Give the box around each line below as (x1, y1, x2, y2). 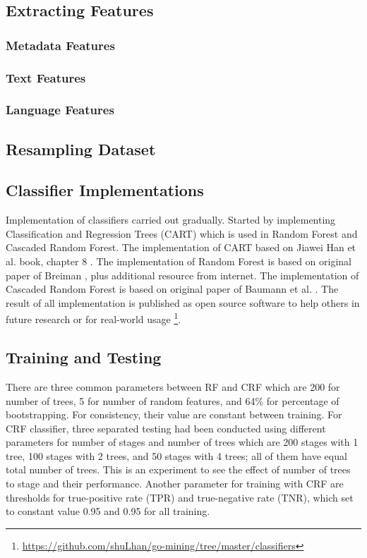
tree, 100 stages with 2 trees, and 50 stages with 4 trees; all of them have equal (6, 448, 347, 463)
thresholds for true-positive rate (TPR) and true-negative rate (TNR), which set (6, 490, 354, 504)
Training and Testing (6, 346, 162, 368)
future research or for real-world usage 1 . (6, 310, 181, 327)
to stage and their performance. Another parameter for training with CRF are (6, 476, 344, 491)
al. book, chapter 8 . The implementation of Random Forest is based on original (6, 254, 351, 269)
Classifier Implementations (6, 179, 204, 201)
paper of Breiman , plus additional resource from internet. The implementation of (6, 267, 359, 282)
